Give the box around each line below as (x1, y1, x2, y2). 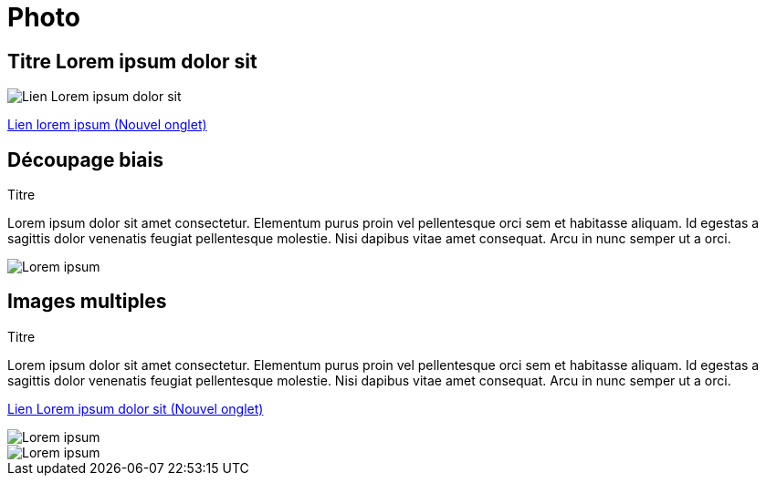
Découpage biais (7, 148, 163, 171)
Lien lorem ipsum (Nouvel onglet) (7, 117, 207, 133)
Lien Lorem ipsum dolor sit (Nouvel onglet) (7, 400, 264, 416)
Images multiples (7, 290, 167, 313)
